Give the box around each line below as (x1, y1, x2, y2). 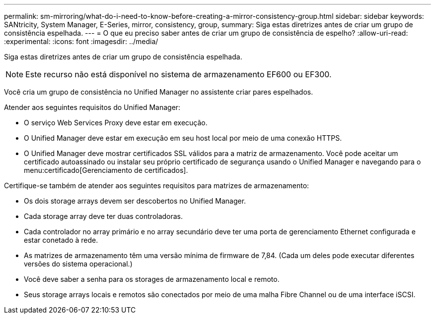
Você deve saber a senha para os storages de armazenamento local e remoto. (24, 275, 280, 283)
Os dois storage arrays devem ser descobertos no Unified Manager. (24, 197, 246, 205)
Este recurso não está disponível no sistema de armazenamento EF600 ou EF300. (25, 69, 332, 79)
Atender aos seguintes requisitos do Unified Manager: (4, 103, 181, 111)
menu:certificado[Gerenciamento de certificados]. (24, 166, 188, 174)
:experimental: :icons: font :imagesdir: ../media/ (4, 37, 158, 46)
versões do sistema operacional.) (24, 260, 133, 268)
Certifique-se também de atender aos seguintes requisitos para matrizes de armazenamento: (4, 181, 309, 190)
